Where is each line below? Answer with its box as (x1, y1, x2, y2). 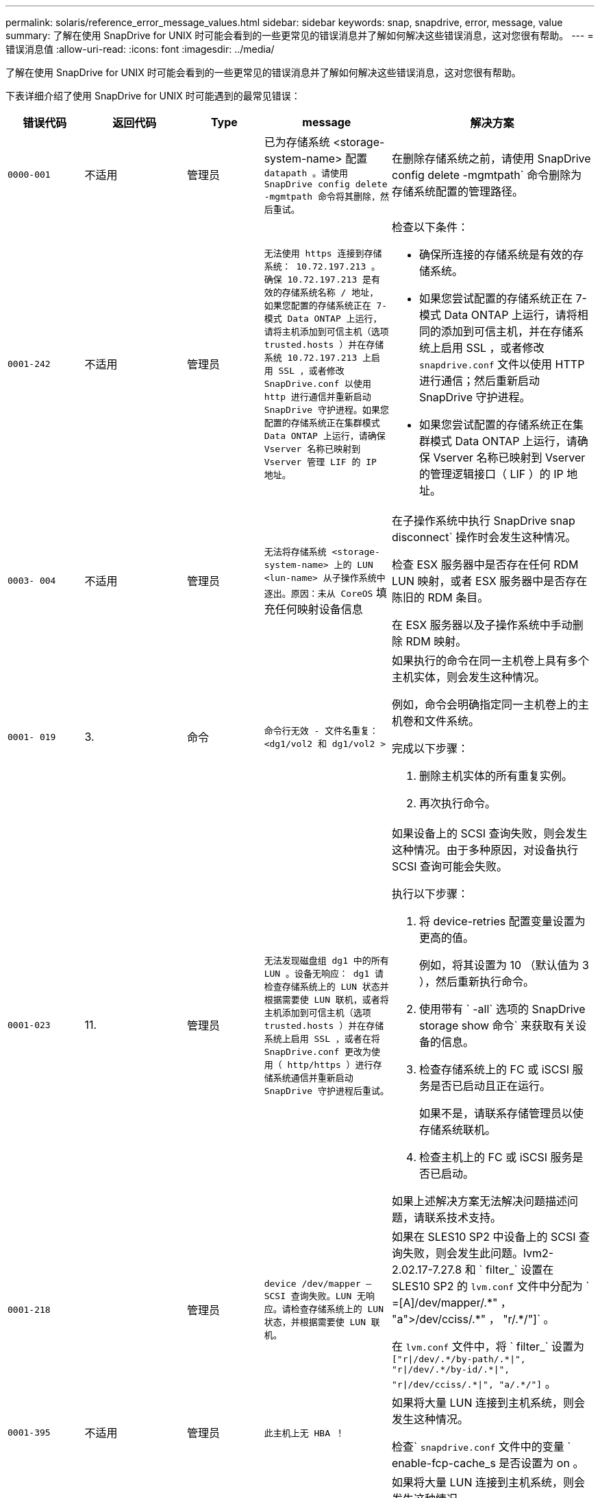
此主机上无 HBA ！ (264, 1427, 345, 1438)
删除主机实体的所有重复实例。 (419, 769, 573, 783)
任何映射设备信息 (275, 602, 363, 616)
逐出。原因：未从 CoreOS (264, 588, 373, 599)
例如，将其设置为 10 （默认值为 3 (419, 958, 589, 972)
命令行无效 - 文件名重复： (264, 726, 379, 736)
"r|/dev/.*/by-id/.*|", (392, 1364, 510, 1375)
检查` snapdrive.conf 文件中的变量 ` (392, 1440, 571, 1453)
